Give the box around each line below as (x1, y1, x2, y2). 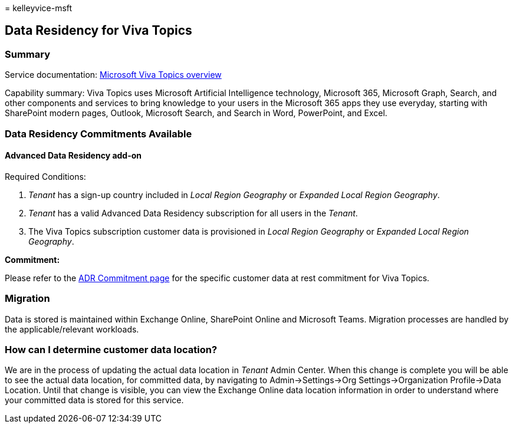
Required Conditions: (5, 171, 86, 182)
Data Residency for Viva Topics (5, 23, 192, 38)
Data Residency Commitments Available (5, 127, 192, 140)
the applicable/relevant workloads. (5, 324, 139, 334)
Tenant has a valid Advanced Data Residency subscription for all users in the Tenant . (28, 208, 358, 218)
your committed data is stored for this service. (5, 395, 184, 406)
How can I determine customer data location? (5, 343, 218, 355)
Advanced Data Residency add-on (5, 150, 142, 161)
